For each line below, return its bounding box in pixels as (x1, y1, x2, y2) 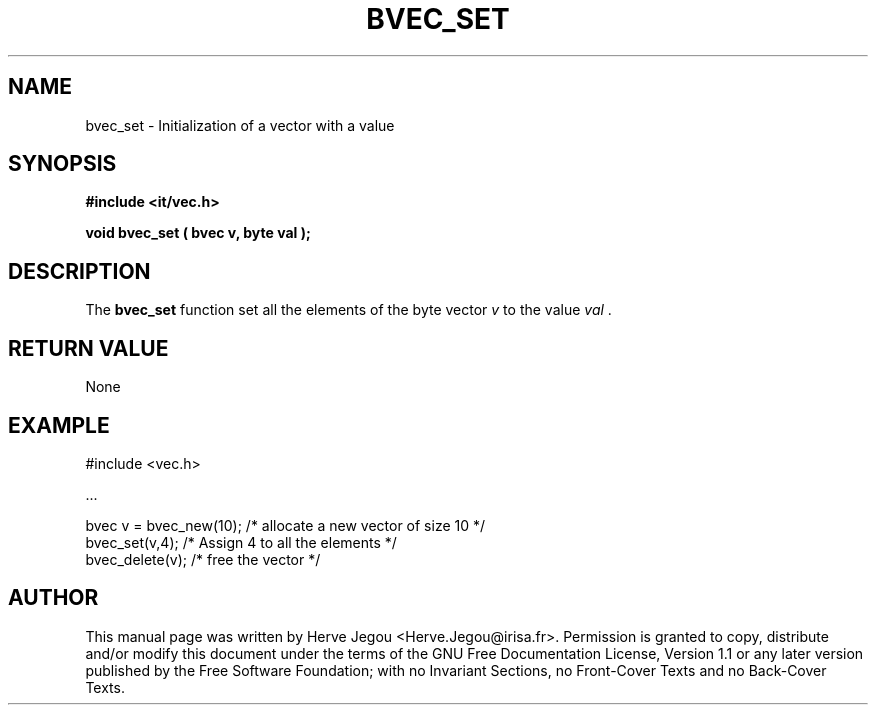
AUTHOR (8, 585, 99, 611)
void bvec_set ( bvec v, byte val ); (85, 224, 311, 242)
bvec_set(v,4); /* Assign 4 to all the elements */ (85, 533, 397, 551)
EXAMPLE (8, 412, 110, 438)
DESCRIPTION (8, 258, 151, 284)
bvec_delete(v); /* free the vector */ (85, 550, 321, 568)
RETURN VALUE (8, 335, 169, 361)
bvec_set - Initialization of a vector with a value (85, 116, 395, 134)
